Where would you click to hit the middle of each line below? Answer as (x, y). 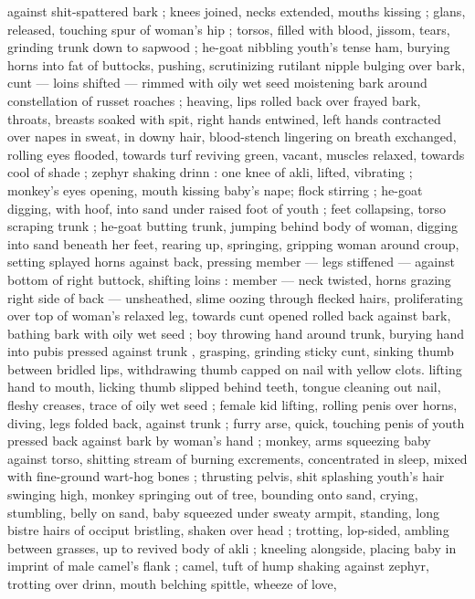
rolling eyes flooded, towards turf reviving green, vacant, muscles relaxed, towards (236, 154)
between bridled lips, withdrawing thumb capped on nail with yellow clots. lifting (235, 368)
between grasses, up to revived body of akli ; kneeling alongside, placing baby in (232, 547)
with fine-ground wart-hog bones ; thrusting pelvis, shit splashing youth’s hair (226, 476)
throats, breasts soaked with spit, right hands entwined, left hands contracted (224, 118)
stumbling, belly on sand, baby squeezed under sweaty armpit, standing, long (224, 512)
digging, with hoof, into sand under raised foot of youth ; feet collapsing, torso (227, 208)
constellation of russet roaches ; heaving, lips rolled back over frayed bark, (214, 100)
